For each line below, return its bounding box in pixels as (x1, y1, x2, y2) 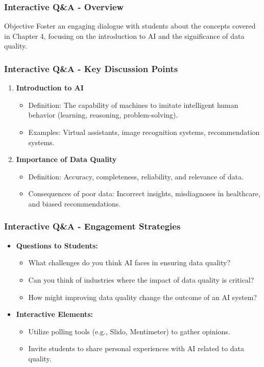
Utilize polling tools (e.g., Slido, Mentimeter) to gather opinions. (28, 326, 230, 336)
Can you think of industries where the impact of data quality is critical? (28, 274, 254, 285)
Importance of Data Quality (16, 154, 117, 165)
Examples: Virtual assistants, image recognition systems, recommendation (28, 127, 260, 137)
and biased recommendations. (28, 198, 121, 209)
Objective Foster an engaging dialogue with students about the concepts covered (4, 20, 256, 31)
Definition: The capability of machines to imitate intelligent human (28, 99, 238, 110)
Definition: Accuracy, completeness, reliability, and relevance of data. (28, 171, 244, 181)
